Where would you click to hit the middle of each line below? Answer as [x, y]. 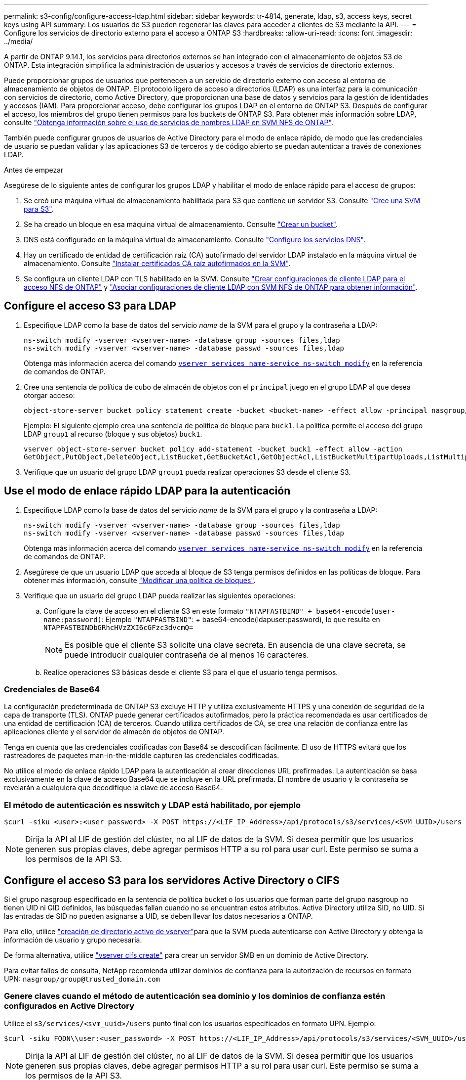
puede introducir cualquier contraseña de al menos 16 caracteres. [187, 654]
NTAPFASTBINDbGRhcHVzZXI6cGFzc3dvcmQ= [118, 627]
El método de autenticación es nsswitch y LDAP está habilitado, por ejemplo [153, 805]
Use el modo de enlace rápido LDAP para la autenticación [147, 491]
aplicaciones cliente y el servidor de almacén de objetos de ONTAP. [114, 732]
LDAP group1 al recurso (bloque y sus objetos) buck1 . [113, 434]
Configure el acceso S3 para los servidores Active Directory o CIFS [172, 880]
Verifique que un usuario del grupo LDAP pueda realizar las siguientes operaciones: [160, 595]
